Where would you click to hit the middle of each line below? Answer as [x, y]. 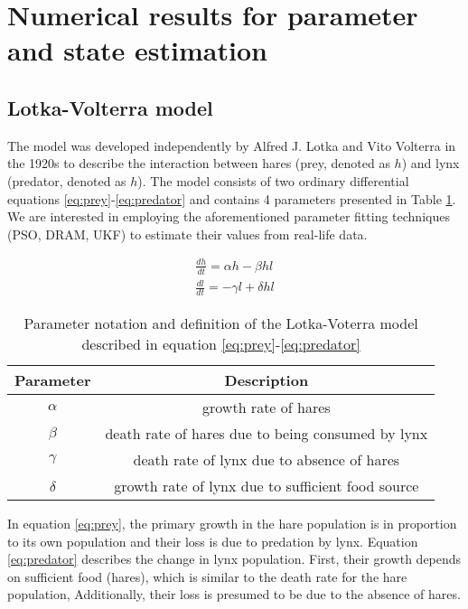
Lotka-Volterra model [110, 107]
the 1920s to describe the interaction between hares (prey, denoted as [199, 163]
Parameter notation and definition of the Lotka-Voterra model [221, 323]
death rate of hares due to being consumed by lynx [267, 434]
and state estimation [137, 50]
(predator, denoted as [67, 180]
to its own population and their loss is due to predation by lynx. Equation [213, 541]
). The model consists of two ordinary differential [273, 180]
